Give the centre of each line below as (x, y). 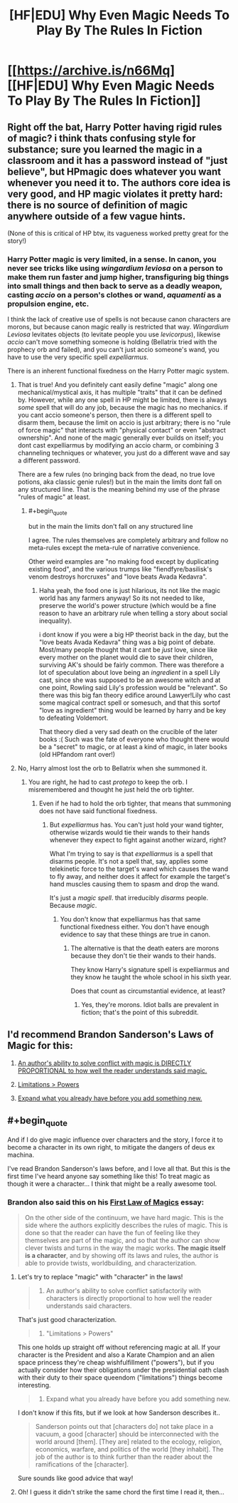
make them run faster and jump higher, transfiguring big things (118, 277)
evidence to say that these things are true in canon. (135, 934)
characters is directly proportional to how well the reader (129, 1298)
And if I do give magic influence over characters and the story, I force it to (115, 1140)
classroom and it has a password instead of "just (118, 160)
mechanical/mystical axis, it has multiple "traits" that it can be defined (120, 393)
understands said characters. (89, 1306)
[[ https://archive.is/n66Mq (89, 71)
